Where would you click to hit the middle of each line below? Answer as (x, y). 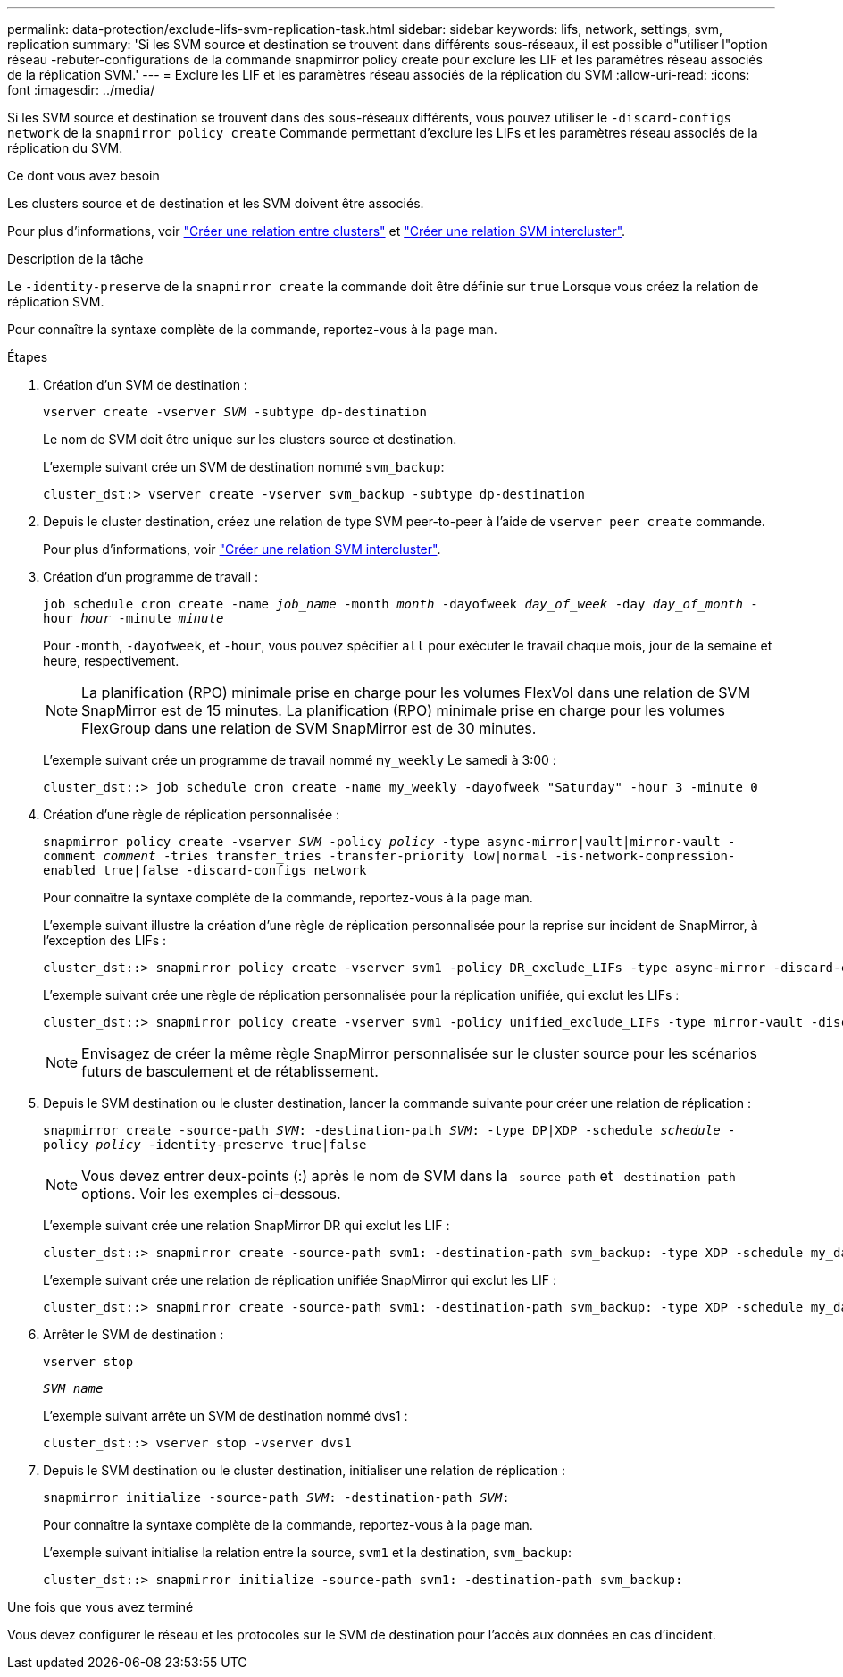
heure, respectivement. (111, 661)
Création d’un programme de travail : (151, 577)
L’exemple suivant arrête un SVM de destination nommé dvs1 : (225, 1416)
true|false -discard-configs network (235, 870)
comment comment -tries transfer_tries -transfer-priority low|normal (295, 856)
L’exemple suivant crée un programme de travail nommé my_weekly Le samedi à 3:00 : (300, 760)
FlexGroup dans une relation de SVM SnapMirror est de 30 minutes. (309, 728)
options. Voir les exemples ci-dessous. (211, 1194)
